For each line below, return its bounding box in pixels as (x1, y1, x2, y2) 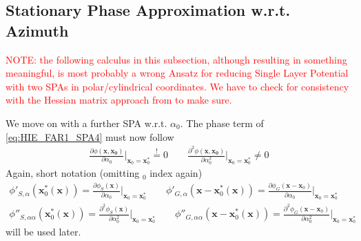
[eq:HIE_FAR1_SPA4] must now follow (6, 129, 174, 144)
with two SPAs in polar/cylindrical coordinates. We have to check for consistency (6, 79, 349, 93)
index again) (149, 166, 203, 180)
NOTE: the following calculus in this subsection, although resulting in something (6, 52, 347, 66)
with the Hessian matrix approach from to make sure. (6, 93, 232, 107)
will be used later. (6, 224, 81, 239)
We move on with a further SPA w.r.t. (6, 115, 167, 130)
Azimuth (6, 19, 69, 41)
